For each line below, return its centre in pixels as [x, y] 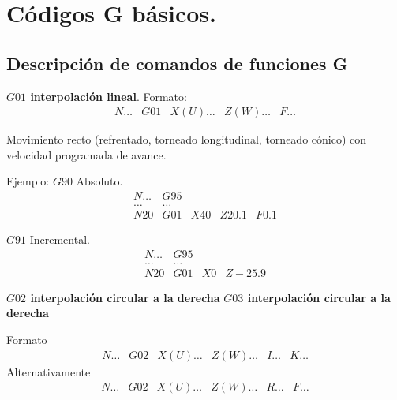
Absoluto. [99, 181]
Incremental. [60, 239]
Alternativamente [49, 371]
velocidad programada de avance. [86, 154]
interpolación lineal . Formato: [109, 96]
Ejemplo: [28, 181]
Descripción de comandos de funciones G [177, 63]
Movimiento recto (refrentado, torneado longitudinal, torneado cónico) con [187, 139]
